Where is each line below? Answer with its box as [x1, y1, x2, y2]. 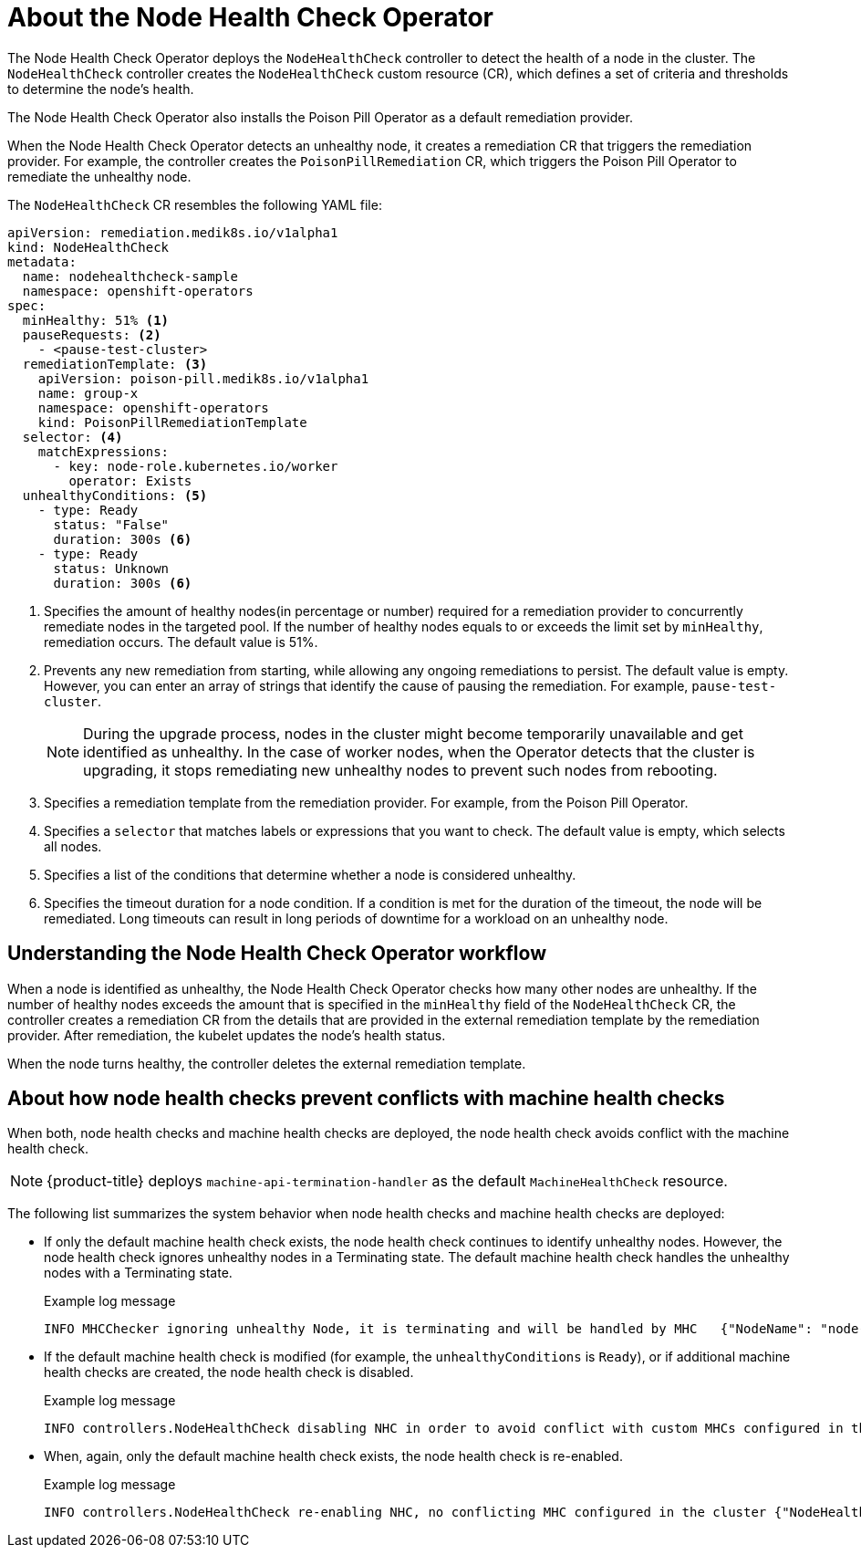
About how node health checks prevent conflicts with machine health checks [7, 1087, 725, 1111]
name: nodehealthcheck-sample [22, 268, 238, 284]
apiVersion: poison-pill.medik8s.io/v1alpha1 [37, 370, 369, 386]
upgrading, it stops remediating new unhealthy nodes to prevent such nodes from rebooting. [83, 760, 718, 779]
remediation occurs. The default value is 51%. [44, 633, 318, 650]
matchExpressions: [37, 444, 170, 459]
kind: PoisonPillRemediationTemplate [37, 414, 307, 430]
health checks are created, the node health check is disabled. [44, 1364, 414, 1381]
